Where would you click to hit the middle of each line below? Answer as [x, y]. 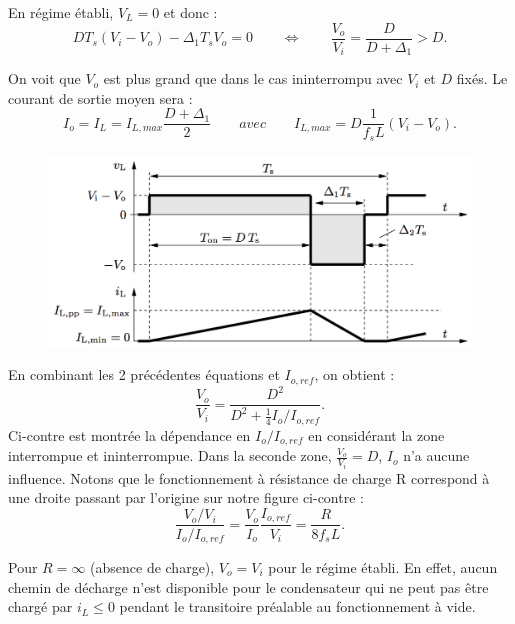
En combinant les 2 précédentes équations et [144, 374]
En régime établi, [61, 12]
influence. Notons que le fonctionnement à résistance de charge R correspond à [249, 477]
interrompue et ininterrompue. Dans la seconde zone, [170, 455]
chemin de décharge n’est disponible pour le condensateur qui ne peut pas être [248, 586]
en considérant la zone [376, 434]
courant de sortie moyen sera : [100, 97]
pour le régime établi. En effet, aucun [383, 566]
